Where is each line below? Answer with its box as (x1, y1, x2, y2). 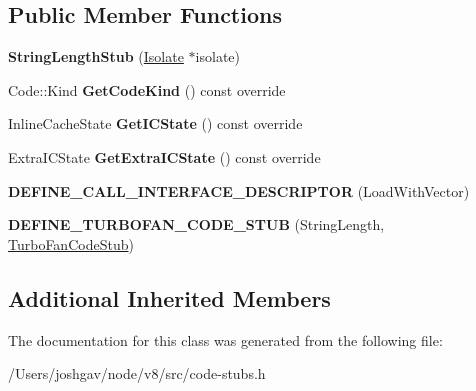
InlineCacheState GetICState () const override (8, 113, 303, 134)
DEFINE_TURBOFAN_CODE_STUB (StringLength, (8, 214, 385, 235)
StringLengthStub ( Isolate (8, 46, 184, 67)
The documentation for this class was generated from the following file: (8, 329, 443, 350)
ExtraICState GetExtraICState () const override (8, 146, 321, 167)
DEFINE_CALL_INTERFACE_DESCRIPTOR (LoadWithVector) (8, 180, 470, 201)
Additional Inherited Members (8, 282, 331, 313)
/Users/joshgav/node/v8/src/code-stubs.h (8, 363, 266, 384)
